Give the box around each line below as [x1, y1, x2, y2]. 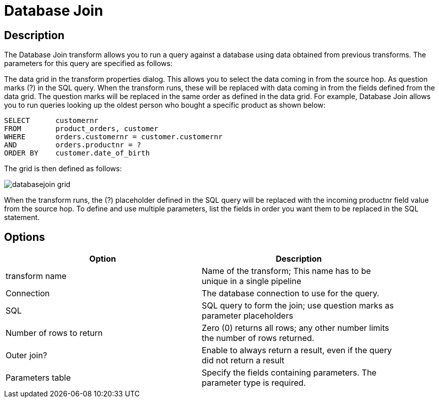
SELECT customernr [4, 116, 99, 125]
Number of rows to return [6, 328, 103, 338]
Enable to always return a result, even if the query [202, 345, 392, 356]
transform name [6, 271, 67, 282]
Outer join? [6, 350, 47, 361]
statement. [4, 213, 40, 222]
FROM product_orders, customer [4, 125, 159, 133]
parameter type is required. [202, 378, 306, 388]
